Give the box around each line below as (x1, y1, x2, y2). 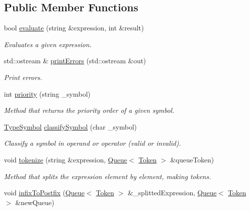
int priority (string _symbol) (4, 88, 91, 99)
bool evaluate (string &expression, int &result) (4, 23, 144, 33)
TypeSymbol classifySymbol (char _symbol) (4, 121, 137, 132)
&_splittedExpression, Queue (127, 187, 217, 198)
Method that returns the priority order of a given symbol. (4, 105, 175, 115)
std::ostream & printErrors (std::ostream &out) (4, 55, 146, 66)
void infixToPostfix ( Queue (4, 187, 85, 198)
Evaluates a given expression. (4, 39, 92, 49)
